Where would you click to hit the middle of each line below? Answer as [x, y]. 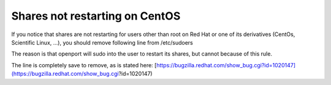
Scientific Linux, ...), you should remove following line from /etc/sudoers [102, 42]
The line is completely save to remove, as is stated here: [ [84, 65]
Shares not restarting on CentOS [96, 16]
